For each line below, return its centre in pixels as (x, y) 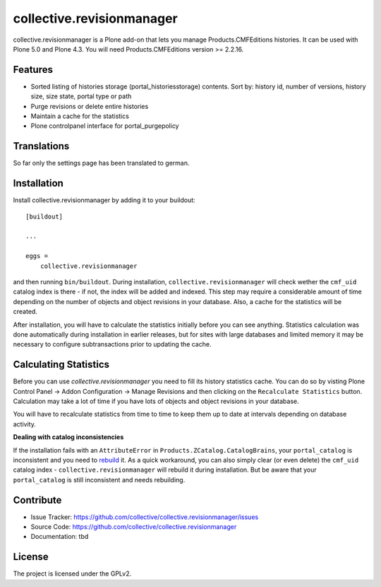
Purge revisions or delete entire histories (90, 106)
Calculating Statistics (61, 365)
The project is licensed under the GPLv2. (72, 574)
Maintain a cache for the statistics (80, 116)
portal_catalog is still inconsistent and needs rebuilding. (99, 480)
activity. (25, 424)
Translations (41, 146)
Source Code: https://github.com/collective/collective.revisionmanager (134, 527)
